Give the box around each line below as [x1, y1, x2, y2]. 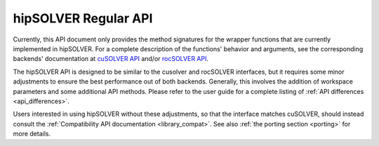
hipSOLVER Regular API [13, 11, 153, 26]
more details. [13, 130, 51, 138]
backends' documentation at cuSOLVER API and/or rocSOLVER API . [13, 55, 208, 63]
